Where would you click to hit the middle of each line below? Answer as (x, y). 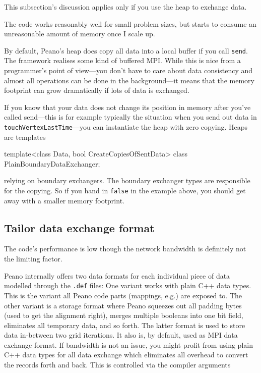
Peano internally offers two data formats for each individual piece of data (117, 275)
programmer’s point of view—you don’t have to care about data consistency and (128, 70)
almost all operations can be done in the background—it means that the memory (129, 80)
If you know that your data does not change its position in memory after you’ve (127, 107)
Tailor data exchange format (79, 227)
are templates (25, 137)
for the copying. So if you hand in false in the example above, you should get (125, 191)
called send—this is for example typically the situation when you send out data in (130, 117)
